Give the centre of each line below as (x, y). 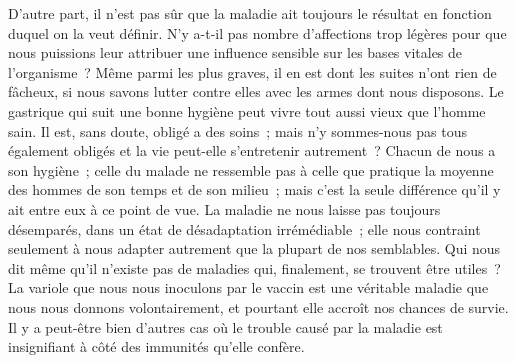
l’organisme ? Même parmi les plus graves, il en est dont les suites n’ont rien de (252, 71)
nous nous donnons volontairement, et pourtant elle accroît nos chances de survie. (258, 306)
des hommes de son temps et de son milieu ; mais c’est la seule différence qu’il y (254, 189)
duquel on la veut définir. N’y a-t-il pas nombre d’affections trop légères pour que (257, 32)
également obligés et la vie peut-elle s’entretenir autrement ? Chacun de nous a (252, 150)
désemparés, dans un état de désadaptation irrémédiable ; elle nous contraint (244, 228)
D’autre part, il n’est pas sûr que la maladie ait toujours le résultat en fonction (250, 13)
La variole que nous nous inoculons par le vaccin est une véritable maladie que (248, 287)
